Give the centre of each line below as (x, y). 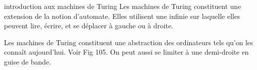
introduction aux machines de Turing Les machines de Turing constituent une (123, 6)
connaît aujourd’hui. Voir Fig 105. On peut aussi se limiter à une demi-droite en (127, 52)
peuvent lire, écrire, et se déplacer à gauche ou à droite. (89, 26)
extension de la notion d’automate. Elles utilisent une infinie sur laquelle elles (122, 16)
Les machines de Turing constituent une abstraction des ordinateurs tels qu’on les (129, 42)
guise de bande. (28, 61)
